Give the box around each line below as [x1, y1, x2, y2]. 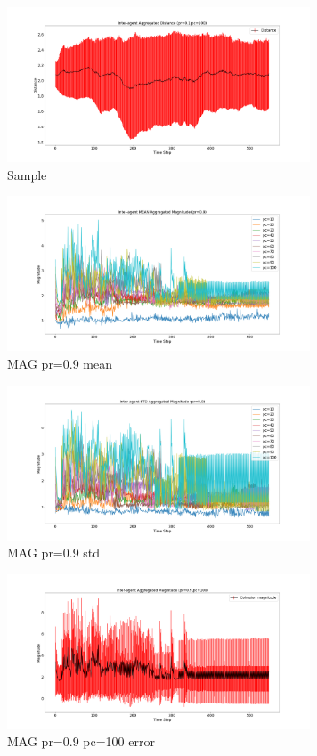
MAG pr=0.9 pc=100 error [7, 732, 155, 751]
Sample [7, 165, 47, 183]
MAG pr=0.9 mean [7, 354, 112, 372]
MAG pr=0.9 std [7, 543, 101, 562]
